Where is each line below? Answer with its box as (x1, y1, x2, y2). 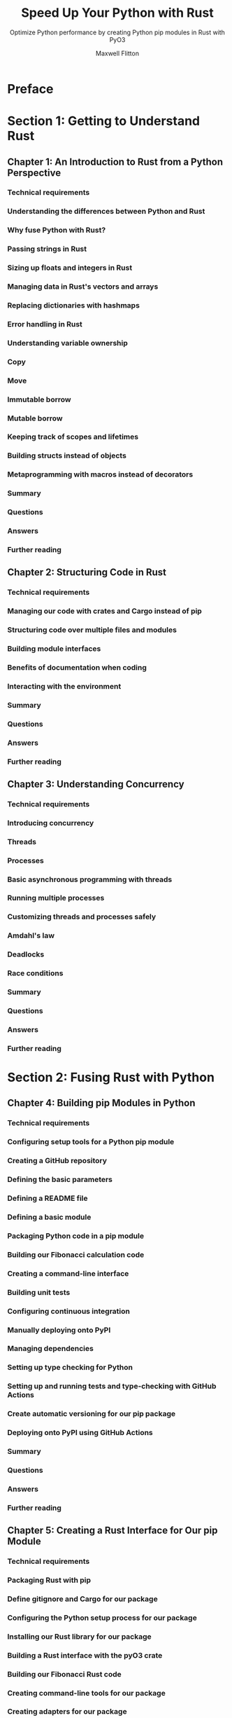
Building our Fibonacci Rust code (7, 1669, 122, 1679)
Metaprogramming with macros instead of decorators (7, 469, 194, 479)
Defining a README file (7, 1193, 89, 1203)
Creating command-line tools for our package (7, 1688, 166, 1698)
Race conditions (7, 968, 64, 978)
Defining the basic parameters (7, 1175, 113, 1185)
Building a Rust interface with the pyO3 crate (7, 1650, 163, 1660)
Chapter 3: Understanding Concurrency (7, 778, 184, 790)
